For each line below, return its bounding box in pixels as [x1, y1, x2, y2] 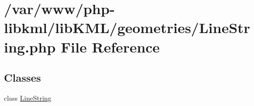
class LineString [4, 92, 51, 103]
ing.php [4, 36, 56, 56]
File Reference [61, 36, 160, 56]
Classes [4, 70, 41, 85]
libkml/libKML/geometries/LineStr [4, 18, 251, 37]
